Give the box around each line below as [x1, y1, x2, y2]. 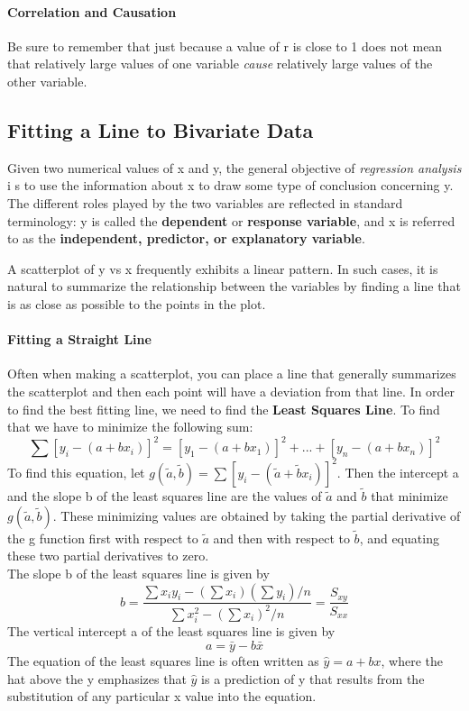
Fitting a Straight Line [7, 330, 152, 349]
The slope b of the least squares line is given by [7, 563, 270, 582]
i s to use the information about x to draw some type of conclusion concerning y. [7, 176, 454, 195]
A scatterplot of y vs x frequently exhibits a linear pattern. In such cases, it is [7, 259, 438, 278]
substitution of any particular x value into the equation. [7, 687, 317, 706]
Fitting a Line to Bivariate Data [7, 115, 314, 143]
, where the [381, 651, 444, 670]
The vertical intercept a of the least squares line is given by [7, 622, 336, 641]
